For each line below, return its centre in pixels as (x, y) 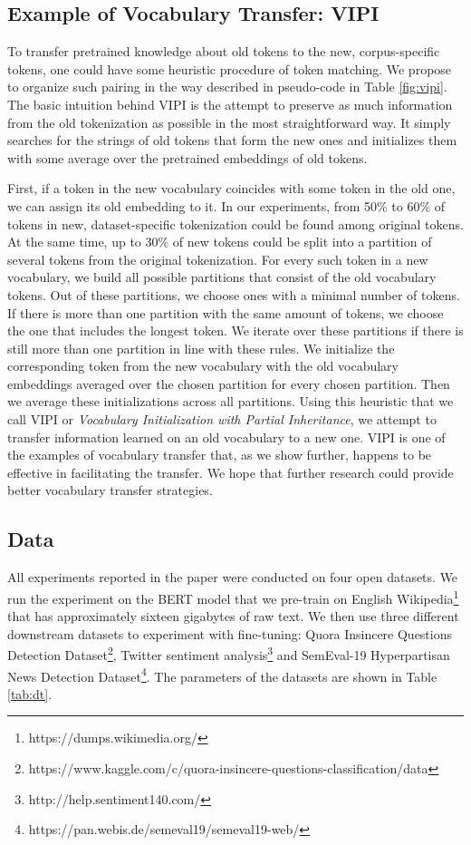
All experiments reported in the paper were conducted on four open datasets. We (233, 577)
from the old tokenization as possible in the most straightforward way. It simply (229, 122)
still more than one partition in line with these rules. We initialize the (201, 348)
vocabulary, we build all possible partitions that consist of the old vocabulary (222, 277)
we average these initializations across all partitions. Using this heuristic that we (231, 401)
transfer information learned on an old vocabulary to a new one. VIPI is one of (226, 437)
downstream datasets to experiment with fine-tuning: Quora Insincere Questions (230, 633)
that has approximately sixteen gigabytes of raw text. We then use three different (233, 616)
